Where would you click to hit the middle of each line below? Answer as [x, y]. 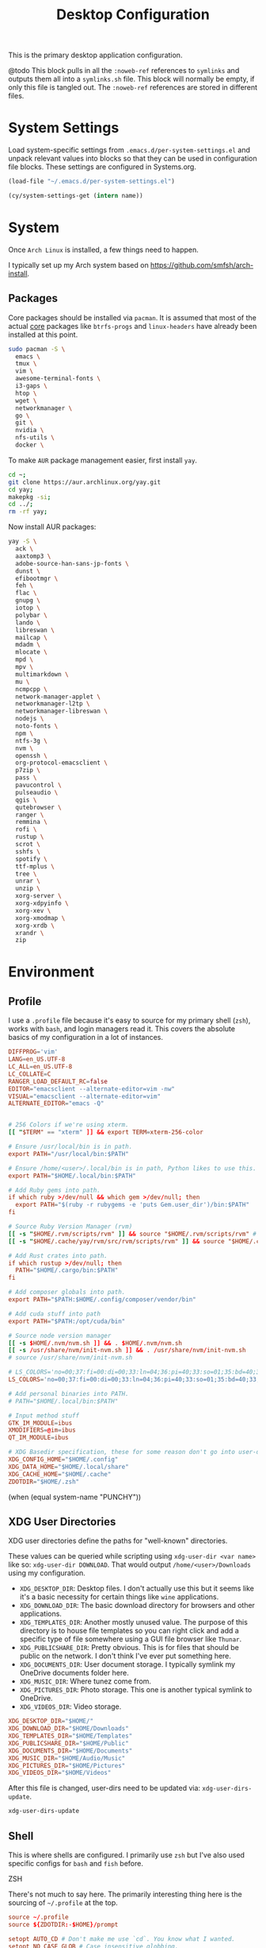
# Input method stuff [44, 1416]
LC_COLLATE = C [30, 1074]
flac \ [26, 593]
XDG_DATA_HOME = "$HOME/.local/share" [68, 1467]
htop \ [26, 393]
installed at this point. [43, 334]
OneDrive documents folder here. [74, 1673]
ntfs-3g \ [31, 740]
